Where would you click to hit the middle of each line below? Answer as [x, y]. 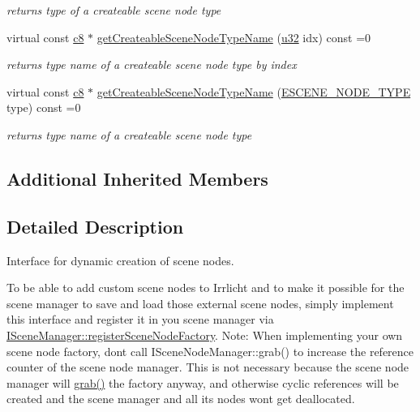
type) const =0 [44, 107]
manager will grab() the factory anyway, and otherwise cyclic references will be [203, 382]
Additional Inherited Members [137, 178]
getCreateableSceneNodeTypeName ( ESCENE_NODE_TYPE [254, 91]
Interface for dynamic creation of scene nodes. [120, 260]
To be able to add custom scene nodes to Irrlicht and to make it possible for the [206, 288]
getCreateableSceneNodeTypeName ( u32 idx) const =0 [234, 37]
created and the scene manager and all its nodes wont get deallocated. [181, 399]
